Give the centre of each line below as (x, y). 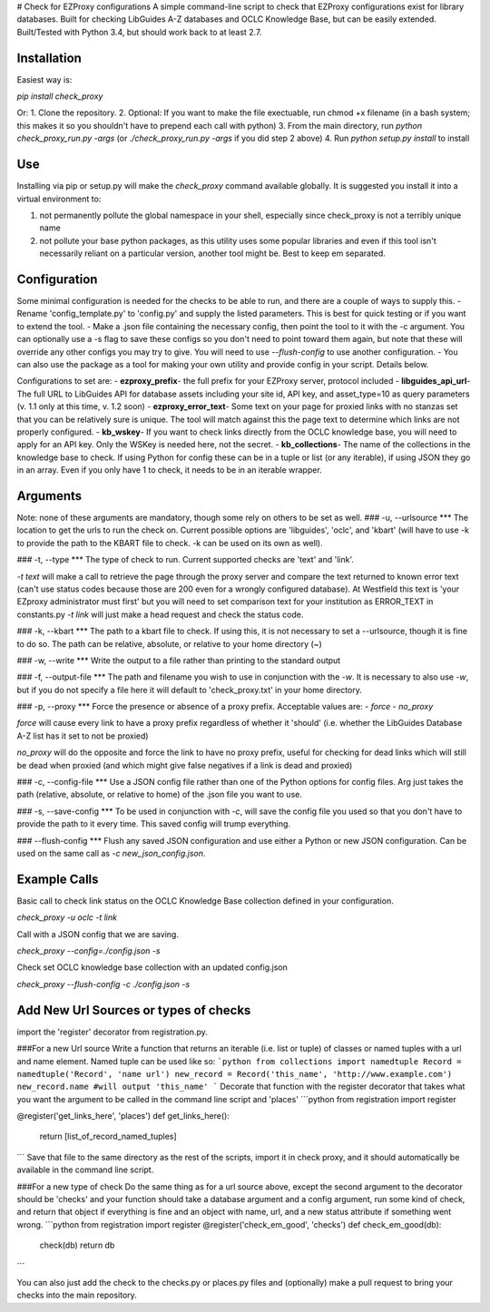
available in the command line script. (85, 1170)
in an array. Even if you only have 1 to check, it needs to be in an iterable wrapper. (169, 470)
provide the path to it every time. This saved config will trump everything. (153, 824)
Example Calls (58, 879)
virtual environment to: (59, 199)
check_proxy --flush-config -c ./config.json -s (103, 984)
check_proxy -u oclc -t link (67, 917)
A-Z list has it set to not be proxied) (83, 736)
